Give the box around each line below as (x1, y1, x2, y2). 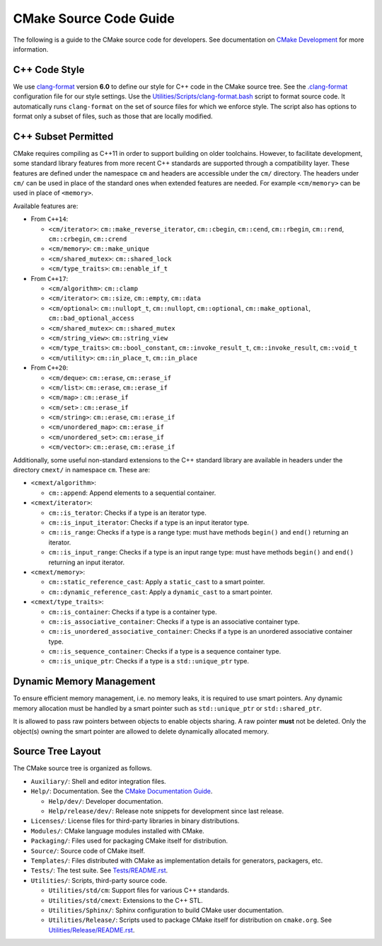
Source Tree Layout (13, 746, 102, 758)
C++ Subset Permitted (13, 130, 114, 142)
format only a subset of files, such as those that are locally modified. (13, 112, 213, 120)
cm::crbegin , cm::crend (48, 234, 127, 244)
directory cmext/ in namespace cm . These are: (13, 466, 150, 474)
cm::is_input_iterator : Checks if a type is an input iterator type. (48, 518, 249, 527)
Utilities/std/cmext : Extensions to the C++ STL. (48, 896, 203, 904)
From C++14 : (30, 215, 69, 223)
